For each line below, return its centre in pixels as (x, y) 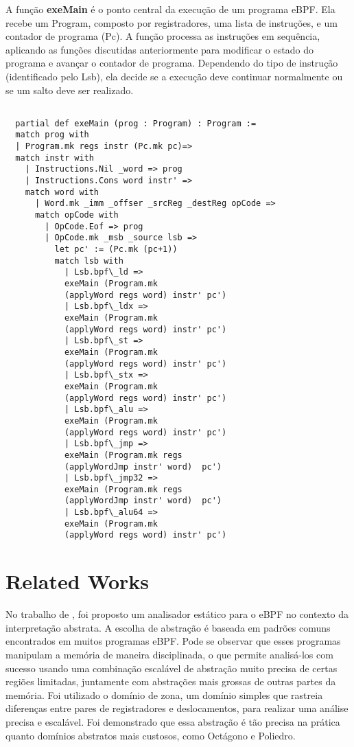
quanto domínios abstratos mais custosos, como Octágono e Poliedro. (151, 735)
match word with (62, 192)
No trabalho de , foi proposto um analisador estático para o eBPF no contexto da (177, 614)
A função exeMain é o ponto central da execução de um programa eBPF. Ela (170, 9)
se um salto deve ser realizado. (70, 90)
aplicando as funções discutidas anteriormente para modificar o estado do (160, 49)
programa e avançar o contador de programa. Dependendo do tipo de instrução (172, 63)
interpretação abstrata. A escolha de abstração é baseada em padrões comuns (168, 627)
